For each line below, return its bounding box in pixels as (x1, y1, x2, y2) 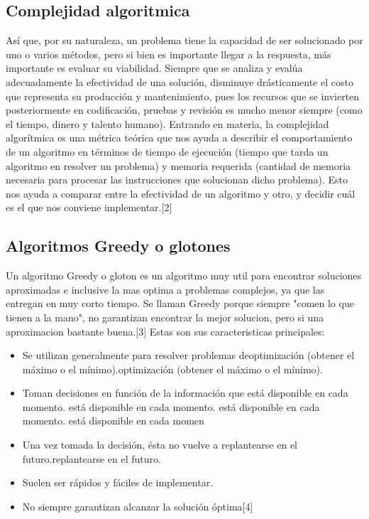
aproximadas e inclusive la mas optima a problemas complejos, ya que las (6, 282, 325, 296)
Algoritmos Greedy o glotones (6, 235, 231, 257)
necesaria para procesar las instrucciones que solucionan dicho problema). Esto (6, 172, 348, 187)
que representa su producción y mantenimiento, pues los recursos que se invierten (6, 88, 360, 103)
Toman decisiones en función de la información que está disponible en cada (22, 385, 348, 400)
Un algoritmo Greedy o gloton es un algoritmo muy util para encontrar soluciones (6, 268, 362, 283)
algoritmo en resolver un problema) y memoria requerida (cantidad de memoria (6, 158, 351, 173)
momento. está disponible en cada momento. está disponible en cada (22, 399, 320, 414)
